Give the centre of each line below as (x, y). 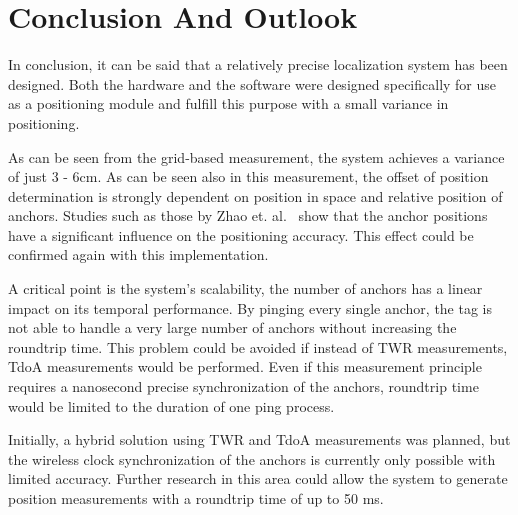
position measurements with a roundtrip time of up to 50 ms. (196, 498)
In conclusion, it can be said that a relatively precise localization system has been (258, 64)
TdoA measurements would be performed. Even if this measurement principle (245, 366)
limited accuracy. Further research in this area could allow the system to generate (258, 478)
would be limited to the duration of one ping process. (171, 405)
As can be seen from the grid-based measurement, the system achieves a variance (256, 156)
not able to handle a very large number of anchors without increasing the (232, 327)
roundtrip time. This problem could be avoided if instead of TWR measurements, (258, 346)
